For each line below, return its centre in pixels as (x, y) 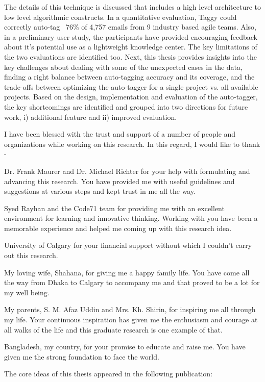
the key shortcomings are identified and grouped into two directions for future (126, 106)
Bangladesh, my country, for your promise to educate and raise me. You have (125, 347)
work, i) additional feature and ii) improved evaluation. (91, 117)
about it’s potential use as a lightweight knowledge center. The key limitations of (131, 47)
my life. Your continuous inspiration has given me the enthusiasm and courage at (131, 320)
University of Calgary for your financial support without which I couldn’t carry (128, 245)
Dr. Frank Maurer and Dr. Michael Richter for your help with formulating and (127, 171)
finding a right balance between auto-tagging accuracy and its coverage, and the (129, 77)
